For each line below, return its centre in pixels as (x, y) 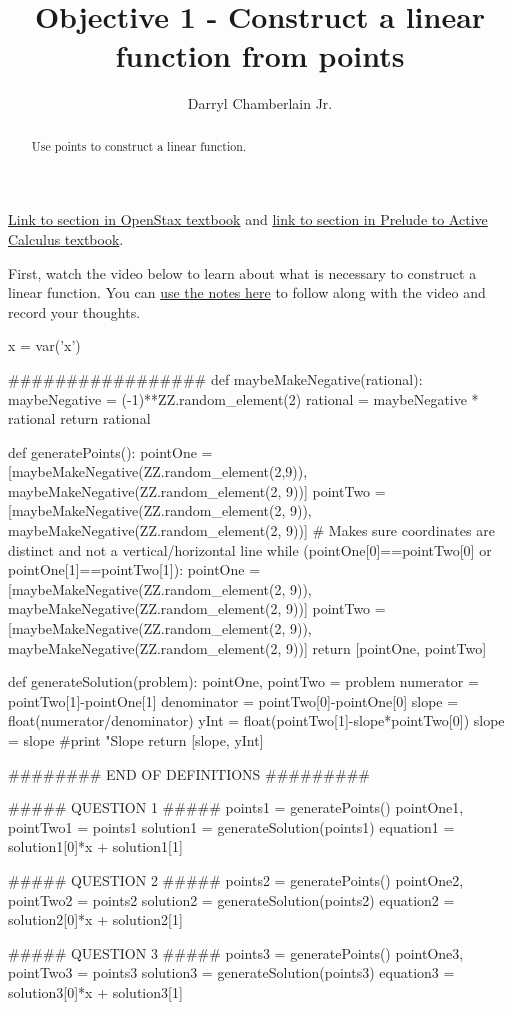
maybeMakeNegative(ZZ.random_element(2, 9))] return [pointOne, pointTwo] (247, 647)
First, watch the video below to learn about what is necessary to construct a (242, 272)
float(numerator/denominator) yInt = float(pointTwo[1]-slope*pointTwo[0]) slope (256, 720)
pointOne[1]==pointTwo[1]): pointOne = (134, 569)
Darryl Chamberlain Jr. (260, 103)
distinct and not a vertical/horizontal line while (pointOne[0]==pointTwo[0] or (250, 549)
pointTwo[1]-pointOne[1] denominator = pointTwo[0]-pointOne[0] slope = (233, 700)
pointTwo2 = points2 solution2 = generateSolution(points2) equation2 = (231, 899)
